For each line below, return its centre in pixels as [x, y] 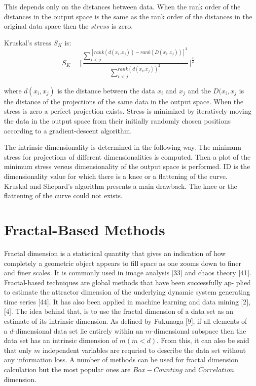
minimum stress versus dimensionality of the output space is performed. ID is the [127, 166]
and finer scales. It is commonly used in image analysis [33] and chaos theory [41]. [128, 273]
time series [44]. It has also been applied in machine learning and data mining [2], [127, 301]
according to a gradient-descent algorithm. [68, 130]
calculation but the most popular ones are [67, 369]
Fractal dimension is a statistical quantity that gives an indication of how [115, 253]
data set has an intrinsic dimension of [61, 340]
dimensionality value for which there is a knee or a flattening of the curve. [116, 176]
